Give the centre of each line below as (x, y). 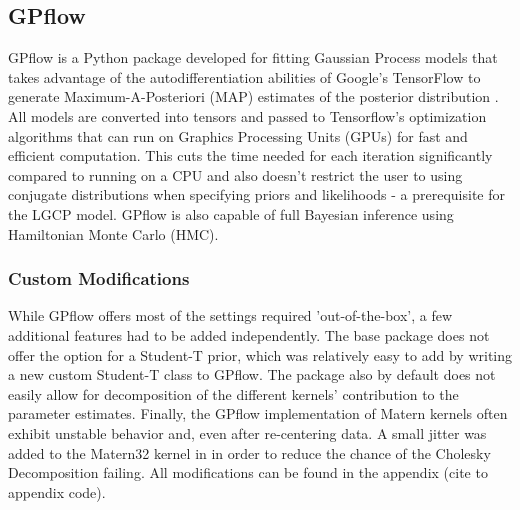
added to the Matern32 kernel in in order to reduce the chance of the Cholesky (249, 452)
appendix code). (57, 491)
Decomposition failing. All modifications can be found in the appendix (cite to (248, 472)
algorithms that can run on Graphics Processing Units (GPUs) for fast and (238, 135)
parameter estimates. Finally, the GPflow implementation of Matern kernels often (258, 413)
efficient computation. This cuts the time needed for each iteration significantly (250, 155)
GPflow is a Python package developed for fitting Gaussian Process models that (253, 57)
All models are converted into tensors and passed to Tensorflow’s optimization (247, 115)
